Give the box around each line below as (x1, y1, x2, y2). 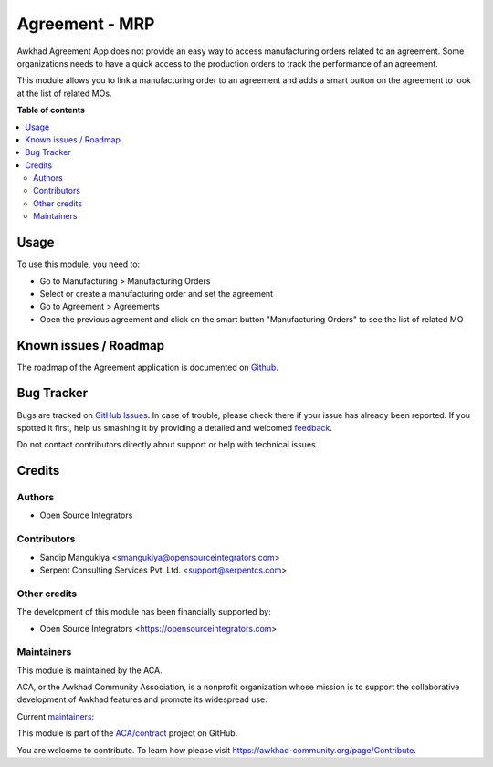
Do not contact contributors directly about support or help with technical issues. (16, 439, 319, 450)
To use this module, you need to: (16, 258, 141, 269)
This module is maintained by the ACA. (16, 665, 163, 676)
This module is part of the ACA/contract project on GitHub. (16, 728, 238, 739)
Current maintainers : (16, 710, 95, 721)
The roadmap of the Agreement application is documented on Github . (16, 362, 278, 373)
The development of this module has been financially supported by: (16, 606, 271, 617)
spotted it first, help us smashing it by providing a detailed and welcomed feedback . (16, 422, 333, 433)
